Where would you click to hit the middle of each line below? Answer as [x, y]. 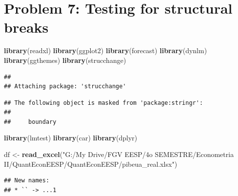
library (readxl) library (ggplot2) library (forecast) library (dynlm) [106, 50]
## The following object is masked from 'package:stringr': [104, 103]
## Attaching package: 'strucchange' [65, 87]
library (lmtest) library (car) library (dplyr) [71, 138]
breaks [26, 27]
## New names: [27, 181]
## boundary [30, 122]
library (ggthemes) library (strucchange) [65, 60]
